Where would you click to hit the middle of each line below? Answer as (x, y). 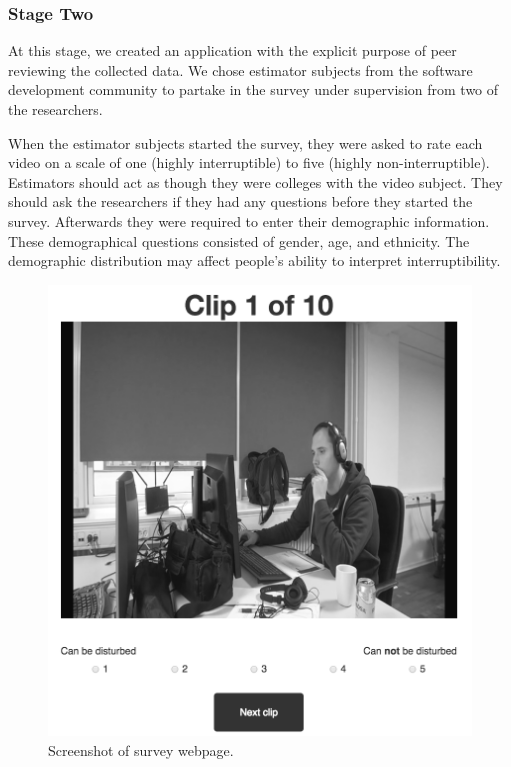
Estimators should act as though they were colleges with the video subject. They (255, 181)
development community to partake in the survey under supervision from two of (253, 89)
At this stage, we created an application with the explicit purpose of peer (232, 50)
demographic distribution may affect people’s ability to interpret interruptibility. (254, 260)
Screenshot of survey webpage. (141, 750)
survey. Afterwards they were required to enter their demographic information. (249, 220)
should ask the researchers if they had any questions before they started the (240, 201)
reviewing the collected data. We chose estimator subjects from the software (240, 69)
